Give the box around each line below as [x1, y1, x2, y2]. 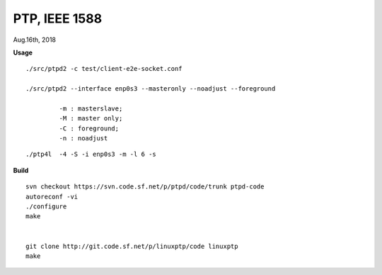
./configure [25, 203, 67, 211]
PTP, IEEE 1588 [13, 11, 103, 26]
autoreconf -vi [25, 192, 79, 201]
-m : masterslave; [59, 104, 123, 113]
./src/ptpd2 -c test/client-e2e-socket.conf [25, 64, 183, 73]
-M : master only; [59, 114, 123, 123]
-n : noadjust [59, 135, 108, 142]
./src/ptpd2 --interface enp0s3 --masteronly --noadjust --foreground [25, 85, 276, 93]
